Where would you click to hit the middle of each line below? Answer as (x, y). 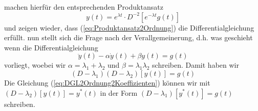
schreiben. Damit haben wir (196, 65)
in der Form (119, 92)
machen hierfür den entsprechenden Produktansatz (84, 7)
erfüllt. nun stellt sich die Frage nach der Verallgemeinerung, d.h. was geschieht (128, 37)
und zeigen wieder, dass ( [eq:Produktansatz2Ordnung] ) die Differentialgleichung (129, 27)
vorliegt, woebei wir (35, 65)
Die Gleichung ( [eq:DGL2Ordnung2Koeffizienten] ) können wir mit (107, 82)
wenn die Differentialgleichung (51, 47)
